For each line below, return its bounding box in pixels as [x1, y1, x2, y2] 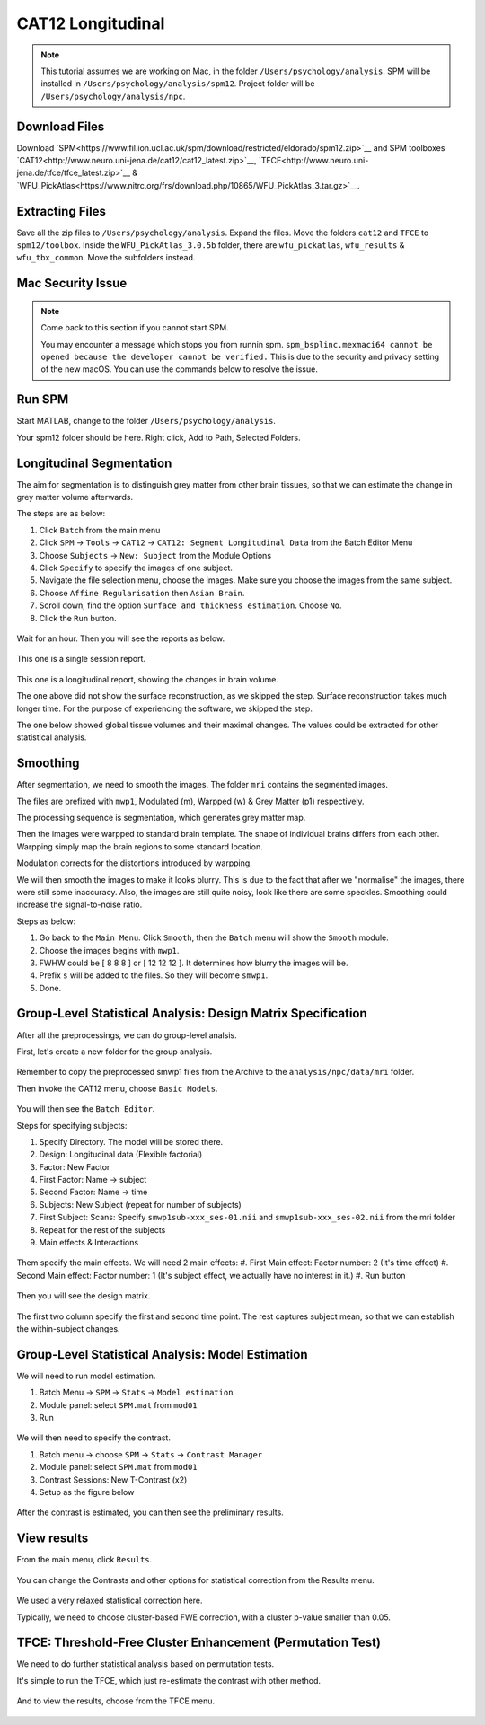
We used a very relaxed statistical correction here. [16, 1595, 203, 1606]
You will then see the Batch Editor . [16, 1104, 155, 1114]
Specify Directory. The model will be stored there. [39, 1136, 224, 1147]
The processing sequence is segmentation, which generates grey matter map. [16, 812, 306, 823]
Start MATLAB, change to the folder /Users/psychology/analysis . [16, 416, 276, 427]
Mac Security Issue [16, 276, 128, 291]
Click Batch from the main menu [39, 524, 161, 535]
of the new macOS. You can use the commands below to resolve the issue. [40, 364, 318, 374]
